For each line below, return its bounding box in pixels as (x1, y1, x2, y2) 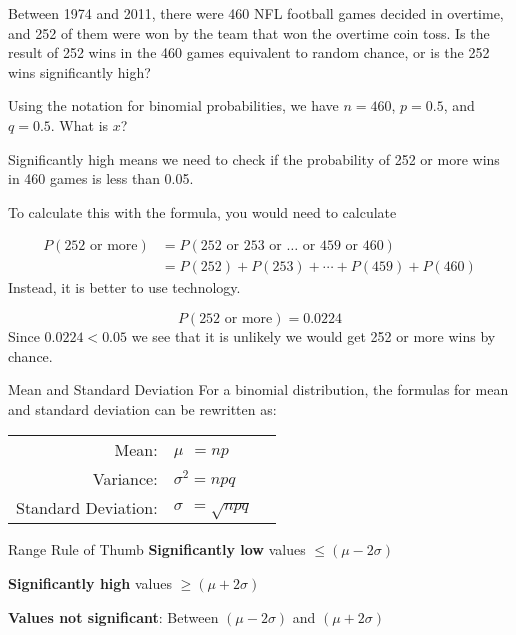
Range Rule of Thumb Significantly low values (8, 539, 306, 560)
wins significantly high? (8, 61, 151, 82)
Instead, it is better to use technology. (8, 277, 241, 298)
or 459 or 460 (302, 239, 384, 254)
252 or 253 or (200, 239, 282, 254)
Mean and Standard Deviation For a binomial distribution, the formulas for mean (8, 379, 509, 400)
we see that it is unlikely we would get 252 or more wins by (131, 326, 496, 346)
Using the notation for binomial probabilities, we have (8, 95, 339, 116)
